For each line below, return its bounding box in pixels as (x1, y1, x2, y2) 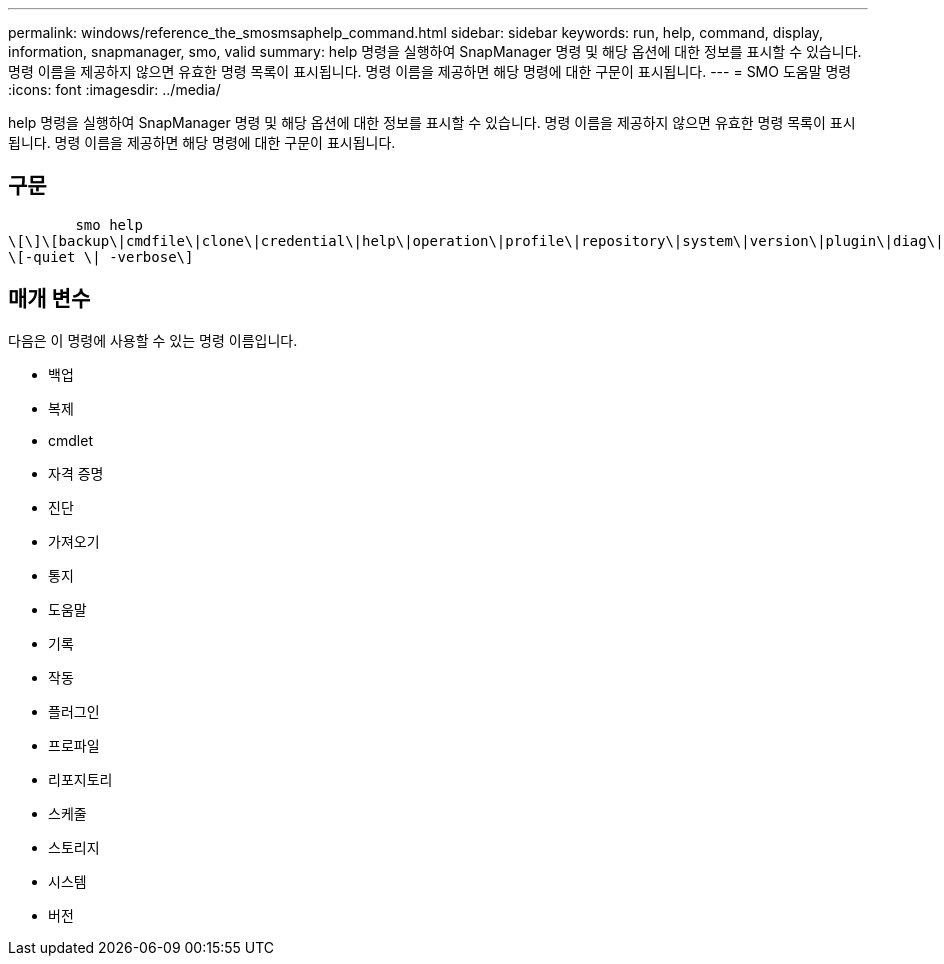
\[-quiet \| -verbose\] (8, 248, 194, 265)
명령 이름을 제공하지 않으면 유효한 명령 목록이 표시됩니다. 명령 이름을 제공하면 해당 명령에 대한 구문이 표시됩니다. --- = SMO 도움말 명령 (8, 63, 852, 80)
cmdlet (48, 431, 93, 449)
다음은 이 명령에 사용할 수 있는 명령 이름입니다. (8, 331, 298, 349)
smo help (75, 216, 143, 233)
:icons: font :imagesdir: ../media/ (8, 81, 221, 98)
